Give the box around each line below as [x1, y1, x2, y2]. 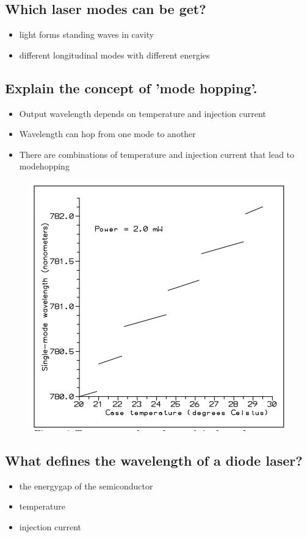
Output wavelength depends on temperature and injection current [19, 107, 266, 119]
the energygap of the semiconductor [19, 479, 153, 492]
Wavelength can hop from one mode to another [19, 127, 196, 140]
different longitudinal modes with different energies [19, 48, 210, 61]
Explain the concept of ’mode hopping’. [5, 78, 258, 97]
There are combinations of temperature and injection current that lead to [19, 148, 295, 160]
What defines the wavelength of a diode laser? [5, 450, 303, 469]
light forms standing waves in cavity [19, 28, 154, 41]
